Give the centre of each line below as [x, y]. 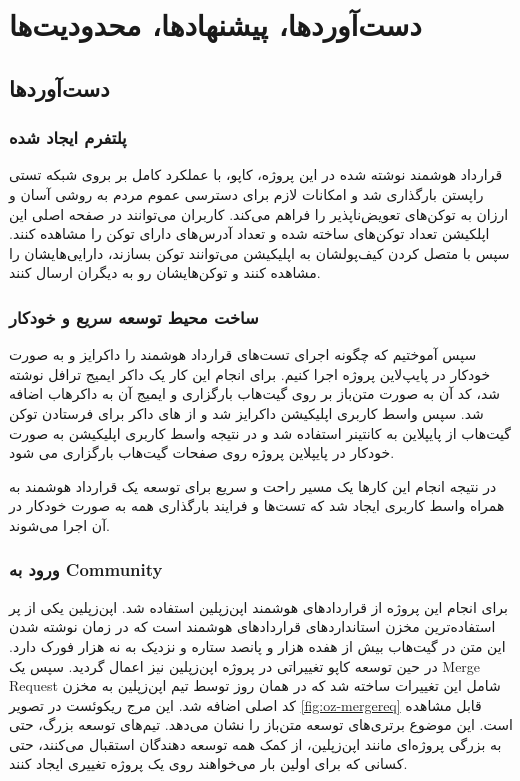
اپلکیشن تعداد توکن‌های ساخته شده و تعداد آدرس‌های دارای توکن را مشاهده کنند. [249, 233]
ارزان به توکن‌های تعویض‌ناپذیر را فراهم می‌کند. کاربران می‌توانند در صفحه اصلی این [259, 213]
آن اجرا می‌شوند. [59, 524]
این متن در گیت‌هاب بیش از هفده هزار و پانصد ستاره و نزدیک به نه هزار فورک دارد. [257, 645]
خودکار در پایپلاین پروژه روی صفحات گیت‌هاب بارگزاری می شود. [202, 452]
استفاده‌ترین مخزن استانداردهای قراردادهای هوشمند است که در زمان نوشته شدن [252, 626]
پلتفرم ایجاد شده [68, 137]
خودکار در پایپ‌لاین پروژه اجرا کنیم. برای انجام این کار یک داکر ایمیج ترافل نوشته [250, 373]
